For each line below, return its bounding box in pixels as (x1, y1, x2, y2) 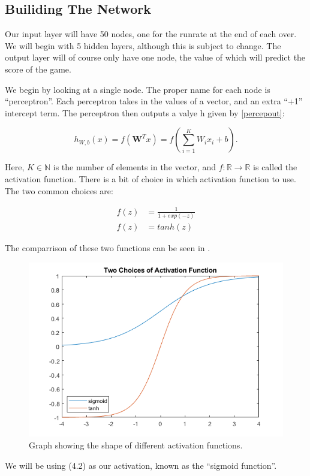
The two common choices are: (5, 184, 113, 197)
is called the (253, 161, 297, 173)
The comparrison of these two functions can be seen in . (5, 242, 210, 254)
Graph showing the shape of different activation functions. (29, 438, 243, 451)
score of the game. (5, 62, 71, 75)
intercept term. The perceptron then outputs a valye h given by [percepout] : (5, 106, 285, 119)
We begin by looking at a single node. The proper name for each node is (5, 83, 270, 95)
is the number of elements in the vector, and (53, 161, 216, 173)
